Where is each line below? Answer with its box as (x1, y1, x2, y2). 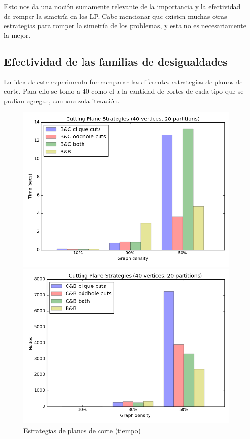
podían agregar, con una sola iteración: (4, 95, 120, 105)
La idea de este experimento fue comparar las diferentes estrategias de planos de (4, 76, 243, 86)
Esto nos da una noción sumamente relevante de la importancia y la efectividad (4, 1, 241, 11)
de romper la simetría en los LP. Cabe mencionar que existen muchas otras (4, 11, 227, 21)
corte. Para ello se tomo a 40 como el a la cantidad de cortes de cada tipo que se (4, 86, 244, 96)
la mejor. (4, 30, 31, 40)
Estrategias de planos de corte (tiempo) (23, 425, 141, 435)
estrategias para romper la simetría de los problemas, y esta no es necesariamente (4, 20, 246, 31)
